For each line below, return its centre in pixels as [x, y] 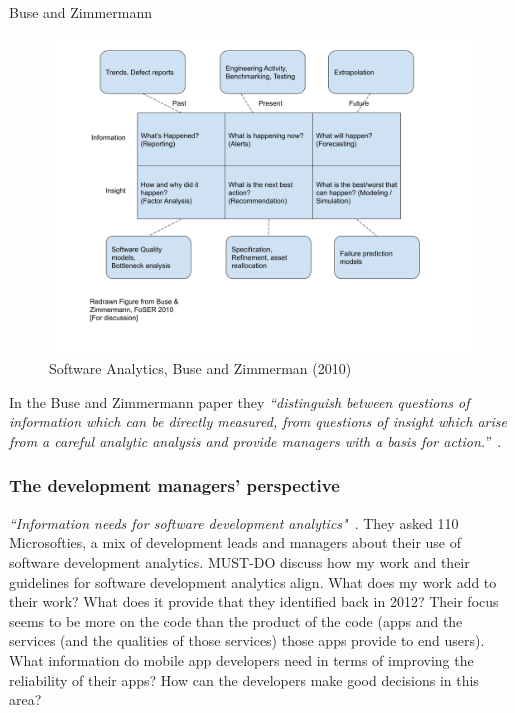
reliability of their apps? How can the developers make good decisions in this [244, 679]
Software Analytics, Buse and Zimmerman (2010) [200, 368]
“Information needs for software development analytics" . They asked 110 [234, 522]
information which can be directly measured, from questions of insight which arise [258, 421]
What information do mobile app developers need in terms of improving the [241, 659]
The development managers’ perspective [174, 485]
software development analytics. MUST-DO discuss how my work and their [239, 561]
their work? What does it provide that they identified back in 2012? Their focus [254, 601]
